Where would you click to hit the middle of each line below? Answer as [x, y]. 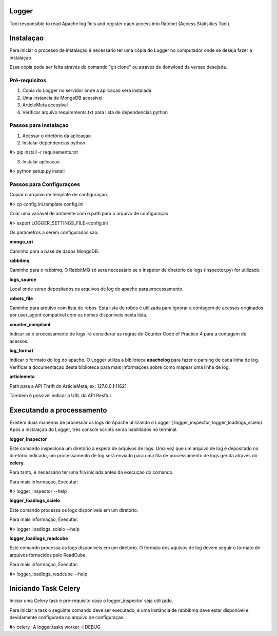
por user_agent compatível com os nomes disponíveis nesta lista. [78, 315]
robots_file [21, 298]
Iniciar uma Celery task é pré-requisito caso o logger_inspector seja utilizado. [91, 601]
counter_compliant [30, 324]
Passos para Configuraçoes [45, 184]
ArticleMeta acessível [45, 105]
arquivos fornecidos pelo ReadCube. [48, 555]
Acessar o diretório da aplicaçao [57, 136]
